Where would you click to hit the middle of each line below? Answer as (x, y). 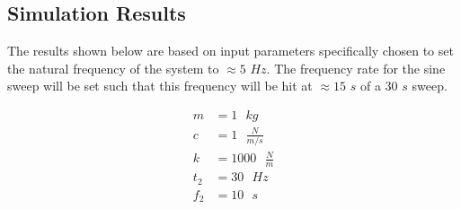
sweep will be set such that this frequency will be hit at (160, 86)
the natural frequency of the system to (113, 68)
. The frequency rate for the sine (356, 68)
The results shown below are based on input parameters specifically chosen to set (230, 51)
